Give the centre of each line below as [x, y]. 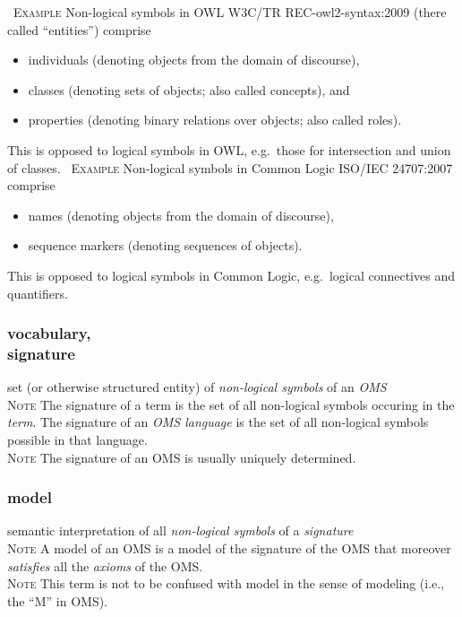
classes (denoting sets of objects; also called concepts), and [189, 89]
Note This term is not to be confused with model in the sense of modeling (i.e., [226, 583]
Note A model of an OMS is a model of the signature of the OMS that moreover [229, 548]
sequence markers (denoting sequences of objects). [165, 245]
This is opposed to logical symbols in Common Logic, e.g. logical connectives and [231, 275]
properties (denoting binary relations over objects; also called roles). [215, 120]
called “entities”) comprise [79, 29]
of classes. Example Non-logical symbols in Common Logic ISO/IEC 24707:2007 [230, 167]
